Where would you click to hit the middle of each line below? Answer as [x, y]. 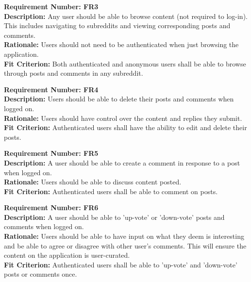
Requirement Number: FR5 [51, 153]
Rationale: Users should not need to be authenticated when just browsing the [121, 44]
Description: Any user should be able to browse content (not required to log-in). [126, 16]
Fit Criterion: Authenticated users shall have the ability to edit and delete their [125, 127]
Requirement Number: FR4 [51, 89]
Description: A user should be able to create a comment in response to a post [122, 162]
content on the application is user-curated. [67, 255]
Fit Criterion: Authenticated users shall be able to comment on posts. [111, 191]
